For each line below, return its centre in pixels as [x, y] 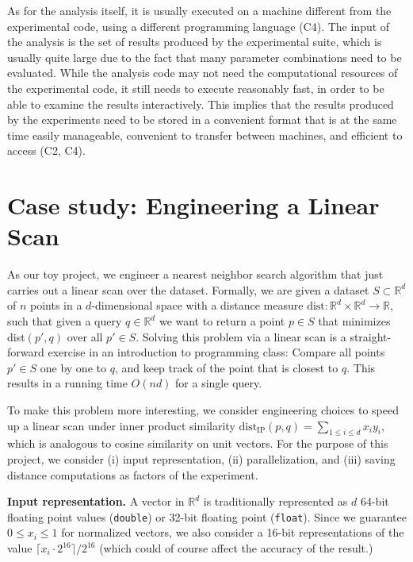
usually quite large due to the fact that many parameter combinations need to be [205, 57]
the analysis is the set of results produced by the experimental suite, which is [195, 42]
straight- [371, 336]
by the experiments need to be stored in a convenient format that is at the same [202, 119]
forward [26, 352]
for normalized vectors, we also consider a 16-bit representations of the [233, 532]
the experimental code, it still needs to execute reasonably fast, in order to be [196, 88]
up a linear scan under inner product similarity [121, 425]
